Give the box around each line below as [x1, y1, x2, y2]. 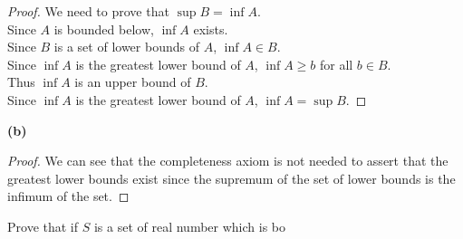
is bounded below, [53, 19, 154, 38]
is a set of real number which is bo [93, 216, 286, 235]
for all [319, 54, 353, 73]
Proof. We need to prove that [7, 2, 169, 20]
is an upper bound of [74, 72, 191, 91]
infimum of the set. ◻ [7, 186, 130, 206]
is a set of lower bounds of [53, 37, 199, 56]
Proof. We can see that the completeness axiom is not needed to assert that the [7, 151, 449, 170]
